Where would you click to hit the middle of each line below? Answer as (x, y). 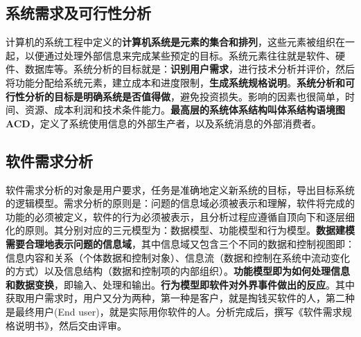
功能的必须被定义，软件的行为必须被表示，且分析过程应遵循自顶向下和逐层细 (180, 216)
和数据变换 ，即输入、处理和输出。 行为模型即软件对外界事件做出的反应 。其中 (180, 284)
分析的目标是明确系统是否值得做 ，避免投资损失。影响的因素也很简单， (185, 96)
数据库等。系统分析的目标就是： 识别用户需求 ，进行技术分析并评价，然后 (190, 69)
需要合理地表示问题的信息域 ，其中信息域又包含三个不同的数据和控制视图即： (180, 243)
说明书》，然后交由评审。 (71, 325)
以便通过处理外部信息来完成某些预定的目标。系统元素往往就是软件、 (180, 55)
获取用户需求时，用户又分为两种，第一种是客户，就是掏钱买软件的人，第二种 (180, 298)
